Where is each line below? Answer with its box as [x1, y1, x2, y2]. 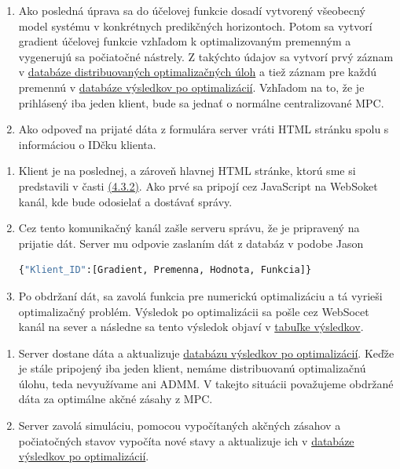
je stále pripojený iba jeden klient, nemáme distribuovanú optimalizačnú [18, 360, 366, 376]
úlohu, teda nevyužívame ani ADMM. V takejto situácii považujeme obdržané [18, 375, 394, 391]
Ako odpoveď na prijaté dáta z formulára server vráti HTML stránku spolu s [18, 121, 389, 137]
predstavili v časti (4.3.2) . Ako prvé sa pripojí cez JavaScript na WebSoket [18, 177, 378, 194]
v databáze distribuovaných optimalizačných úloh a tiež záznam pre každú [18, 64, 376, 80]
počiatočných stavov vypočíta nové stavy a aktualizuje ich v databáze [18, 432, 354, 449]
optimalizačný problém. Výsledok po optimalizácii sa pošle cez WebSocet [18, 303, 369, 319]
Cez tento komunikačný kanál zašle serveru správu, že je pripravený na [18, 220, 360, 236]
